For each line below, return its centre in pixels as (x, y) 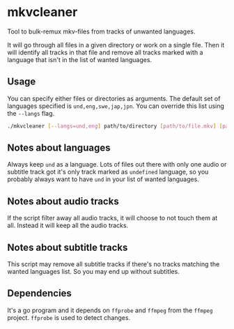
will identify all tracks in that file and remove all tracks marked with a (105, 52)
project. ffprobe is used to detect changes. (69, 317)
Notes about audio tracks (63, 201)
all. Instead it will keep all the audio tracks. (68, 225)
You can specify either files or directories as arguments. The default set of (114, 98)
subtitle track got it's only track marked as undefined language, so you (108, 172)
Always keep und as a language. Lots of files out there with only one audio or (117, 164)
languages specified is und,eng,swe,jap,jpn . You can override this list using (116, 106)
